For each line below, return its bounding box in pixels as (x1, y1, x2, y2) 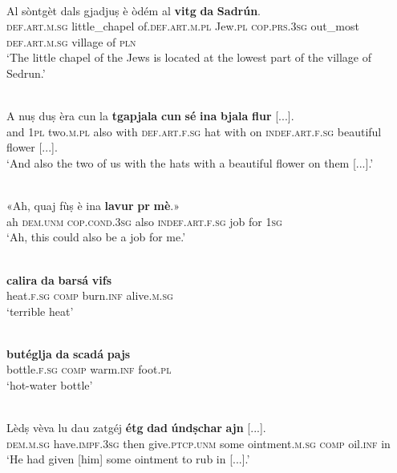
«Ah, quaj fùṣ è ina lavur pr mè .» (6, 197, 180, 214)
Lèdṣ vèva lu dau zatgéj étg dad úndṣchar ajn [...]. (6, 419, 266, 436)
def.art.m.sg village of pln (6, 33, 136, 50)
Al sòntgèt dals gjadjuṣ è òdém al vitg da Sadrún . (6, 2, 261, 18)
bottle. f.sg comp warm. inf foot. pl (6, 361, 172, 378)
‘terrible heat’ (6, 302, 74, 319)
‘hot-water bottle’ (6, 377, 93, 394)
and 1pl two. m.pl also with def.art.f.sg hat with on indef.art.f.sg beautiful (6, 123, 382, 139)
